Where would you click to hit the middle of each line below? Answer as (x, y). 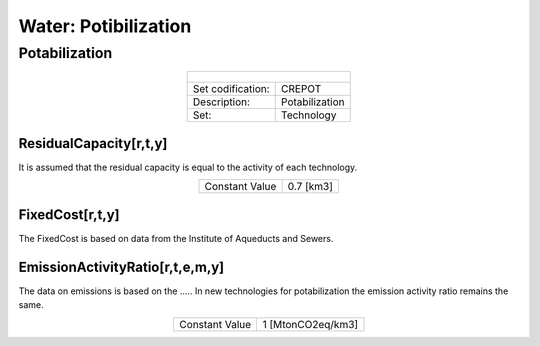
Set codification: (231, 89)
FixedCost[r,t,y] (69, 214)
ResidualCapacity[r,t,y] (93, 143)
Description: (221, 102)
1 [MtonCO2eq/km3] (310, 324)
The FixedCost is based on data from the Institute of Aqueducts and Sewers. (176, 238)
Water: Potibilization (105, 26)
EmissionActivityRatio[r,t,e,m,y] (121, 266)
